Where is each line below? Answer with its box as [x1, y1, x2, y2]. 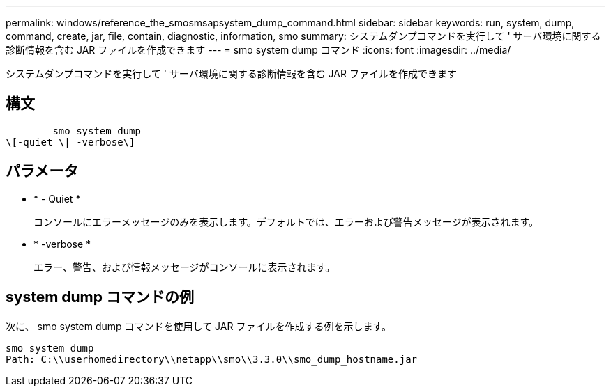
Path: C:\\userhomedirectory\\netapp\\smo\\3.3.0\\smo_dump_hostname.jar [6, 353, 418, 365]
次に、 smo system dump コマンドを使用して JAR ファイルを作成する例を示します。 [6, 320, 392, 332]
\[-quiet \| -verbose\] [6, 136, 135, 148]
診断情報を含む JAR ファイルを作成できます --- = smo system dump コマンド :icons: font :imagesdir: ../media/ [6, 44, 511, 56]
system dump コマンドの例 [6, 288, 194, 306]
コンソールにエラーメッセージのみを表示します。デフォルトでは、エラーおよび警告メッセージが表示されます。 [33, 215, 539, 228]
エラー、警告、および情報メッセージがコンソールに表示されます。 [33, 260, 335, 273]
